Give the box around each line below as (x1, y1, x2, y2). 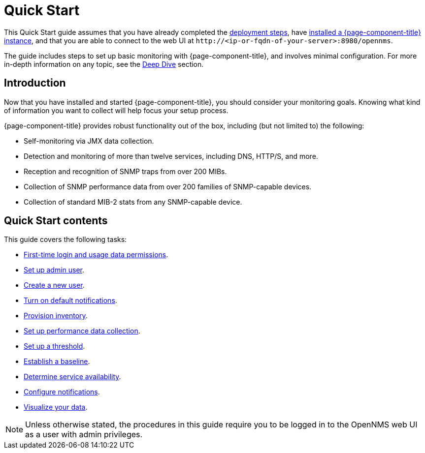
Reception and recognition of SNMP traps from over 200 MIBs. (24, 167, 227, 176)
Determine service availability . (24, 372, 121, 381)
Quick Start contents (4, 214, 108, 227)
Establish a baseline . (24, 357, 90, 366)
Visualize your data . (24, 403, 88, 412)
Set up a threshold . (24, 342, 85, 351)
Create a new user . (24, 281, 85, 290)
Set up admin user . (24, 266, 85, 274)
